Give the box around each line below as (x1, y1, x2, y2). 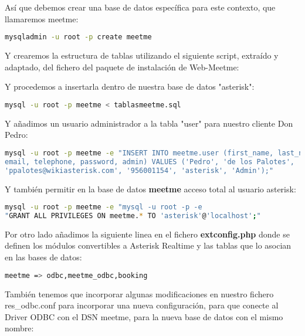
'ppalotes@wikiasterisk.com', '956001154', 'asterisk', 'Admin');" (5, 166, 274, 175)
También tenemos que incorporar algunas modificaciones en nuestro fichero (5, 287, 274, 300)
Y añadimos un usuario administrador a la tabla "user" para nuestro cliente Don (5, 117, 293, 129)
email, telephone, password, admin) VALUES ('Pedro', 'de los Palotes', (5, 157, 294, 166)
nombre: (5, 322, 34, 334)
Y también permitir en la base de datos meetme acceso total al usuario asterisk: (5, 182, 296, 195)
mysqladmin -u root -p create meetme (5, 33, 152, 42)
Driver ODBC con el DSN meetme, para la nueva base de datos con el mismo (5, 310, 283, 323)
